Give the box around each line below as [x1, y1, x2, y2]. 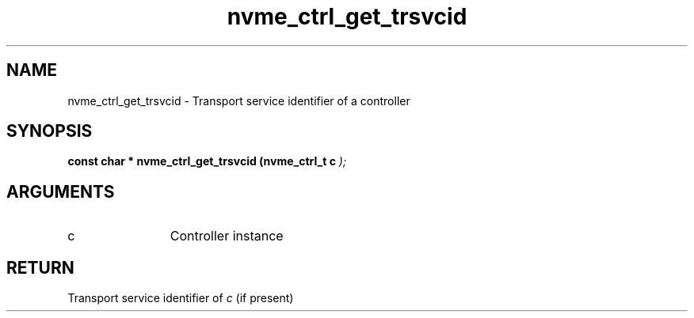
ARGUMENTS [6, 181, 115, 202]
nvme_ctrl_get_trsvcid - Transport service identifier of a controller [67, 93, 410, 108]
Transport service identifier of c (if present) [67, 291, 294, 305]
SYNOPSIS [6, 121, 93, 142]
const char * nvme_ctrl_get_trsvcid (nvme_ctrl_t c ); [67, 154, 347, 168]
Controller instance [170, 228, 284, 244]
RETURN [6, 257, 74, 278]
